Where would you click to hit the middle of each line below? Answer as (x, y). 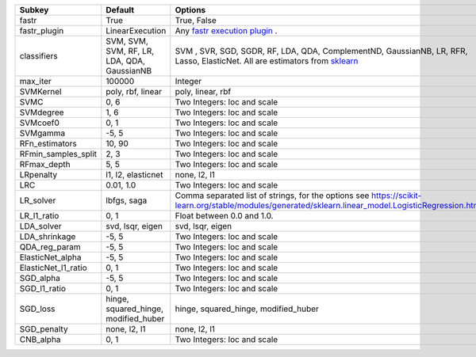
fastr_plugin (42, 30)
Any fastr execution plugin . (226, 30)
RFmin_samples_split (58, 154)
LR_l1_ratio (39, 216)
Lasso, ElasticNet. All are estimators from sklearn (267, 61)
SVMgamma (42, 133)
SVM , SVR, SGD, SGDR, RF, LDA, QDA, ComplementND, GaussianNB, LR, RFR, (321, 51)
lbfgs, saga (127, 200)
